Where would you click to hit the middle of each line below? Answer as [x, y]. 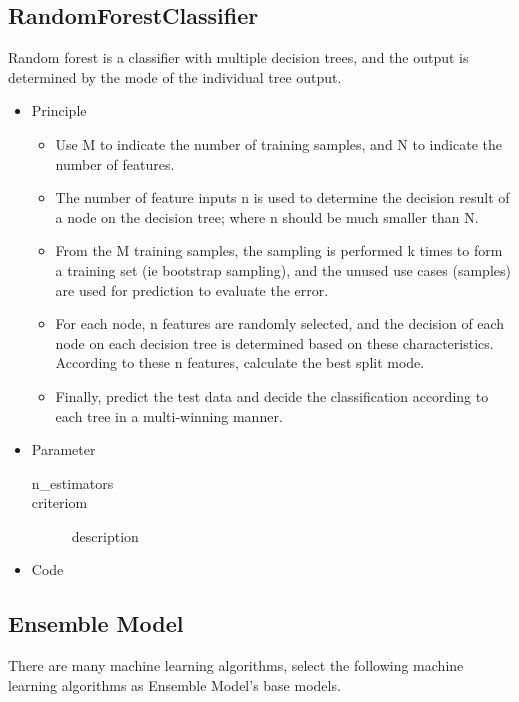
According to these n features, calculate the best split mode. [240, 362]
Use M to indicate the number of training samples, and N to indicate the [278, 143]
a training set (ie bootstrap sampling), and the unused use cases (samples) [283, 269]
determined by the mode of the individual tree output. [175, 76]
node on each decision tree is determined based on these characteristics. [274, 342]
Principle [59, 110]
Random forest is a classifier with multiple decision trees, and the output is [238, 57]
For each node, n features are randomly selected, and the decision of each [280, 323]
